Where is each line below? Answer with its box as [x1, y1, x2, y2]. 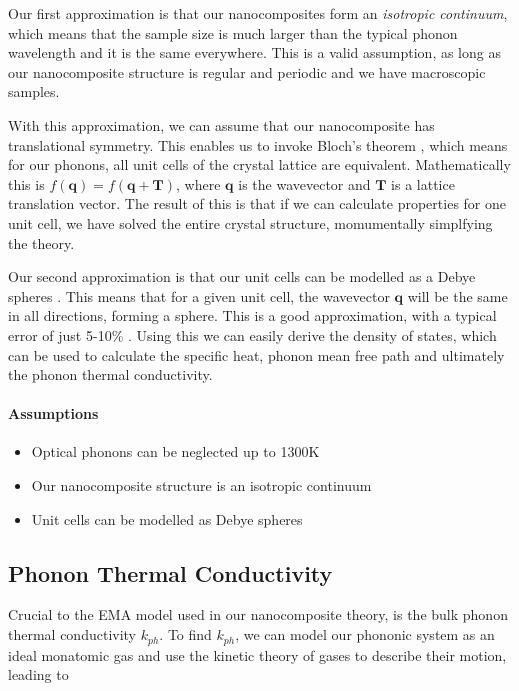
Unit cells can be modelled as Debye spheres [31, 508, 303, 529]
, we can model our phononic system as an [235, 624, 495, 645]
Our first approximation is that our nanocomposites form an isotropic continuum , [8, 3, 508, 23]
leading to [8, 664, 69, 685]
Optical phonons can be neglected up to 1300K [31, 441, 320, 462]
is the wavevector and [238, 173, 371, 194]
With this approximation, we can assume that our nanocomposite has [8, 114, 435, 135]
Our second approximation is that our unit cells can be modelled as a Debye [8, 266, 476, 287]
